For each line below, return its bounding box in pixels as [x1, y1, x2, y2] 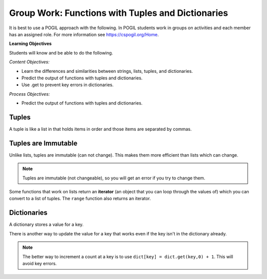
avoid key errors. [22, 260, 57, 266]
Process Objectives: [9, 91, 50, 97]
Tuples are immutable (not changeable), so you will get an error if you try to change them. [22, 175, 205, 181]
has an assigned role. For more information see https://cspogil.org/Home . [9, 31, 159, 37]
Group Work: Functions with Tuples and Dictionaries [9, 7, 228, 18]
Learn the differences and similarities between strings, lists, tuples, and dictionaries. [21, 68, 193, 74]
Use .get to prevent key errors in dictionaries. [21, 82, 114, 88]
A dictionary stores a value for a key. [9, 222, 84, 227]
